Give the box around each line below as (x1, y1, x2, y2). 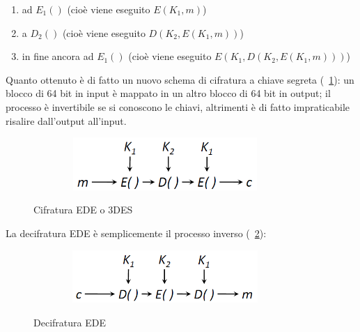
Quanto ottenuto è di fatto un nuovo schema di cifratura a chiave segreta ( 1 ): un (6, 72, 354, 86)
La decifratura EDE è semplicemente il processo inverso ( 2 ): (6, 225, 267, 240)
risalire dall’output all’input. (6, 113, 127, 128)
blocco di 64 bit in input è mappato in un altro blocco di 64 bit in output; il (6, 86, 331, 100)
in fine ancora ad (22, 49, 94, 63)
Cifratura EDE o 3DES (33, 202, 133, 217)
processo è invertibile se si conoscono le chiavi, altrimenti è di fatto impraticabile (6, 99, 350, 114)
